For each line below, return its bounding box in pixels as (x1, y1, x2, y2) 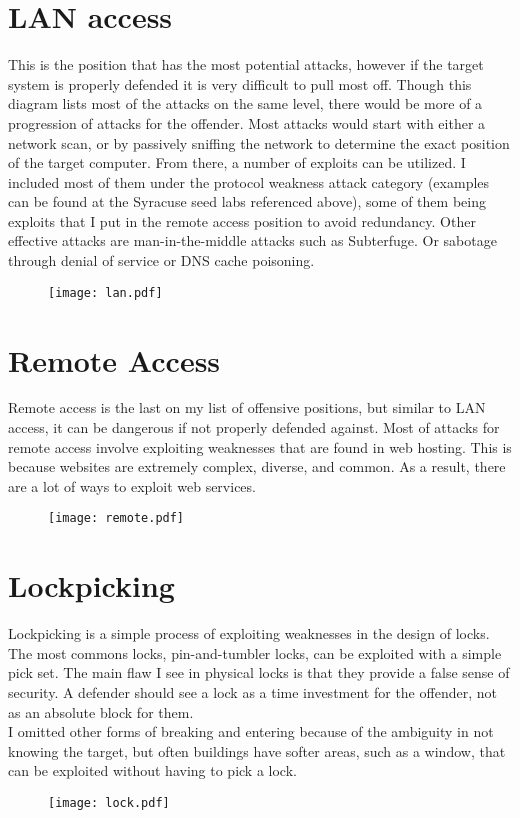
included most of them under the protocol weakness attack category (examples (8, 171, 490, 192)
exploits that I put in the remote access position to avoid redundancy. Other (8, 210, 476, 231)
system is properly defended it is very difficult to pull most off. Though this (8, 73, 472, 94)
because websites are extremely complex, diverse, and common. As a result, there (8, 456, 506, 477)
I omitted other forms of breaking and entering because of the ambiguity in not (8, 721, 494, 742)
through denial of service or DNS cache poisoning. (8, 250, 315, 271)
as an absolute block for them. (8, 701, 194, 722)
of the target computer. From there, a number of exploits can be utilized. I (8, 152, 466, 173)
